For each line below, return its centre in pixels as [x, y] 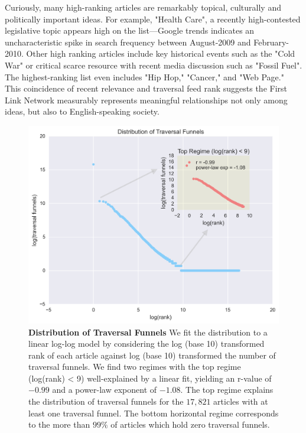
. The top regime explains [227, 390]
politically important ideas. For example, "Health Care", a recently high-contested [153, 19]
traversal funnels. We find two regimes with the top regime [135, 367]
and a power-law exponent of [105, 390]
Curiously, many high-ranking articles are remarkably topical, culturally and [143, 7]
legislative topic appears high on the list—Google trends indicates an [130, 30]
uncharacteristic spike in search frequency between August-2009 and [128, 42]
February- [271, 42]
